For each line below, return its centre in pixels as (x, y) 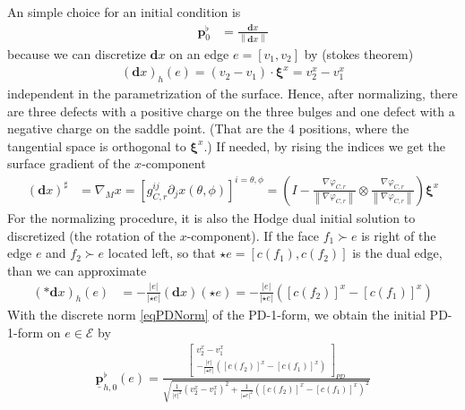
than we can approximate (77, 270)
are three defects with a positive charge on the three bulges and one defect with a (231, 111)
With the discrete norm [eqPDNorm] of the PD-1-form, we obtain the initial (216, 314)
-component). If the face (253, 235)
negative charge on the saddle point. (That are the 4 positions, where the (208, 128)
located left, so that (162, 253)
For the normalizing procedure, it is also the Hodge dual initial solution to (211, 217)
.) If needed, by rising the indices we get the (325, 145)
